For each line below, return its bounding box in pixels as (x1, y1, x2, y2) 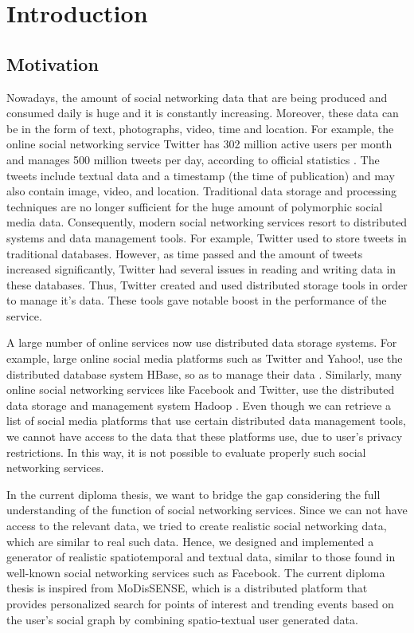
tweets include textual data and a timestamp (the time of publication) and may (6, 167, 395, 183)
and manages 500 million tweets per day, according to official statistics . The (6, 151, 380, 167)
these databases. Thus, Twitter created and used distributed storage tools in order (6, 276, 408, 293)
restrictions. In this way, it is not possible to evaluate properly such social (6, 443, 366, 460)
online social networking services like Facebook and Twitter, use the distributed (6, 381, 395, 398)
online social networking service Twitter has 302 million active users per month (6, 136, 393, 152)
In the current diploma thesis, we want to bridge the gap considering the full (6, 486, 381, 502)
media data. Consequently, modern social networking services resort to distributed (6, 214, 408, 230)
